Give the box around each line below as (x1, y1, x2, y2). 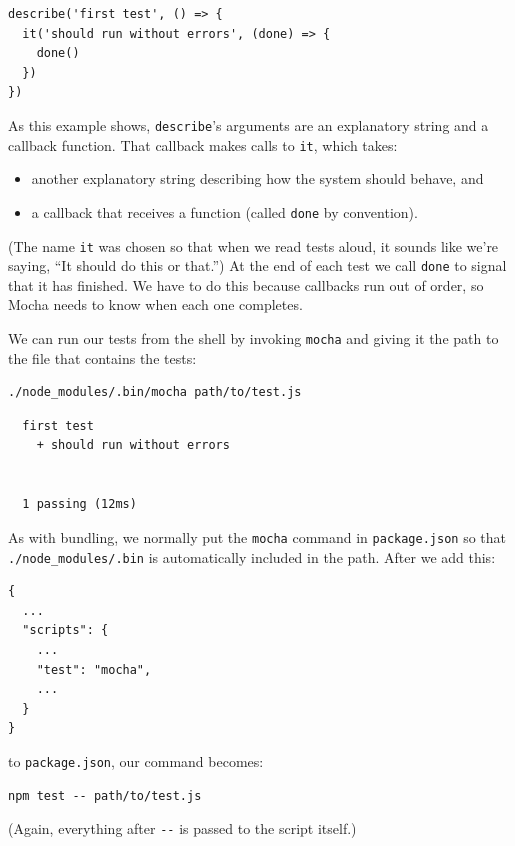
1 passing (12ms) (22, 497, 137, 512)
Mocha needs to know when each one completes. (8, 294, 303, 315)
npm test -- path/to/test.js (8, 788, 202, 803)
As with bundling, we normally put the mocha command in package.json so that (8, 526, 506, 547)
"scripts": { (22, 623, 109, 638)
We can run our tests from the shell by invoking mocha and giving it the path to (8, 328, 499, 349)
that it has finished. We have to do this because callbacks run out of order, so (8, 274, 484, 295)
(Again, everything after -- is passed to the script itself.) (8, 818, 357, 839)
